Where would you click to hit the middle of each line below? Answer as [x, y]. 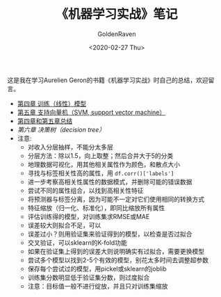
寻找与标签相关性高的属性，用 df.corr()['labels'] [101, 173]
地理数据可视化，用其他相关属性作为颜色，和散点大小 [104, 164]
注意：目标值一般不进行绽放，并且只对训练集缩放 [98, 286]
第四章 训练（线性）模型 [52, 103]
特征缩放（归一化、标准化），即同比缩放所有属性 [96, 208]
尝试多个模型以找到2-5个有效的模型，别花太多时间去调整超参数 [118, 260]
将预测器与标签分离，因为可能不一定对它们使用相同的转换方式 [116, 199]
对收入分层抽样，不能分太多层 [70, 147]
